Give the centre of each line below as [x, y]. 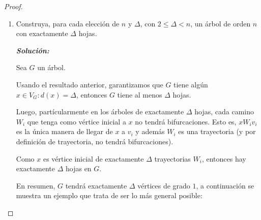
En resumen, [36, 185]
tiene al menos [140, 94]
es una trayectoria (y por [217, 131]
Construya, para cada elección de [68, 23]
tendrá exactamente [96, 185]
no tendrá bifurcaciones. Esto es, [186, 121]
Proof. [13, 6]
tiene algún [191, 84]
